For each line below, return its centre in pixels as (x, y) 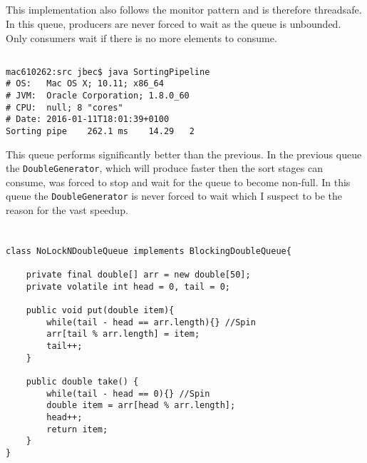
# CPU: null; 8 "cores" (64, 107)
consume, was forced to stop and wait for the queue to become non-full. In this (178, 182)
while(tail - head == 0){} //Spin (128, 393)
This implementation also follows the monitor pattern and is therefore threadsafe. (184, 10)
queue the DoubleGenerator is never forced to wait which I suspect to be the (174, 196)
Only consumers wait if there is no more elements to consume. (141, 37)
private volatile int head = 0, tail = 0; (128, 286)
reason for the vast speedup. (67, 210)
